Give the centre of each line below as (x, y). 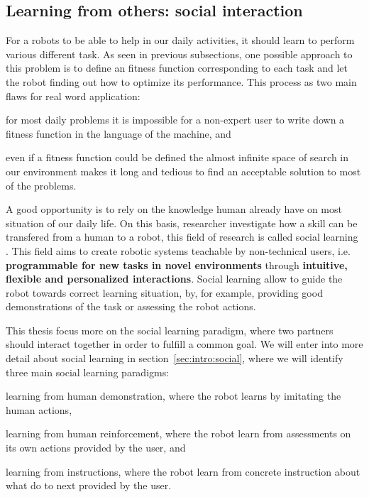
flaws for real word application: (73, 95)
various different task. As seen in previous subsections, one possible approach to (179, 54)
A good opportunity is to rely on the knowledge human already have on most (174, 209)
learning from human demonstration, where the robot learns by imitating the (174, 396)
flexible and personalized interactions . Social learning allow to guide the (174, 279)
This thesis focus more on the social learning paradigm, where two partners (170, 330)
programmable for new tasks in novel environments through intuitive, (177, 264)
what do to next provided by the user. (89, 485)
